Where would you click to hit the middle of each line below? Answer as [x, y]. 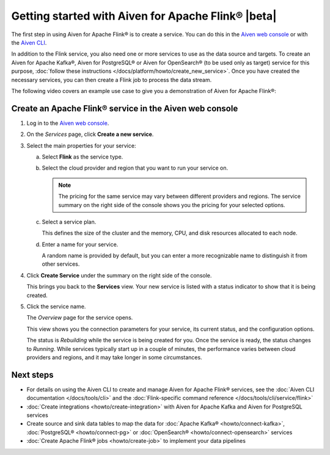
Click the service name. [56, 307]
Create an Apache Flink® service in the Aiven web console [125, 108]
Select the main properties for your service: [81, 145]
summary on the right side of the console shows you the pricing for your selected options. [172, 205]
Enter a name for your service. [80, 244]
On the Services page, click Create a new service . [90, 134]
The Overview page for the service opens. [80, 318]
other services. [61, 264]
